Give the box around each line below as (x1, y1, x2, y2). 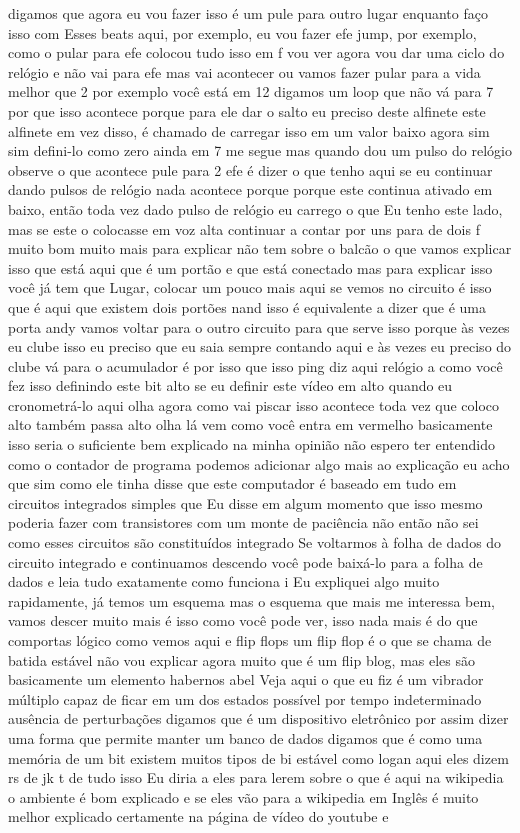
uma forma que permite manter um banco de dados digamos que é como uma (8, 727, 483, 748)
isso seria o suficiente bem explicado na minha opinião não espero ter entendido (8, 434, 495, 455)
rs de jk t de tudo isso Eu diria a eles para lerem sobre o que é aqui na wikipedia (8, 767, 504, 788)
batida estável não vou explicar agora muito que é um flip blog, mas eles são (8, 649, 476, 670)
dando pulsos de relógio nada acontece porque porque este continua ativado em (8, 179, 493, 200)
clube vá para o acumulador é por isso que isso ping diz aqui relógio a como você (8, 355, 503, 376)
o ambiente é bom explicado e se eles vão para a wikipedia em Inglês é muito (8, 786, 479, 807)
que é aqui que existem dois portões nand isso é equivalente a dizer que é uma (8, 296, 486, 317)
